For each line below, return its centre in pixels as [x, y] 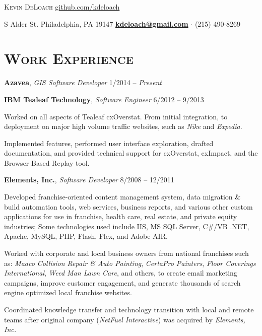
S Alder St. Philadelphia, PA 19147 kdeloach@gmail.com [96, 23]
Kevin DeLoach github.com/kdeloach [62, 7]
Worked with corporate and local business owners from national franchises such [126, 253]
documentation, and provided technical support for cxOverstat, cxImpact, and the [131, 153]
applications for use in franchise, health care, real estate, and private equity [121, 216]
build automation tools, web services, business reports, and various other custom [128, 206]
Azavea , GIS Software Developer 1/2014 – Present [83, 82]
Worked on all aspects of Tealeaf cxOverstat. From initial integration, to [116, 116]
